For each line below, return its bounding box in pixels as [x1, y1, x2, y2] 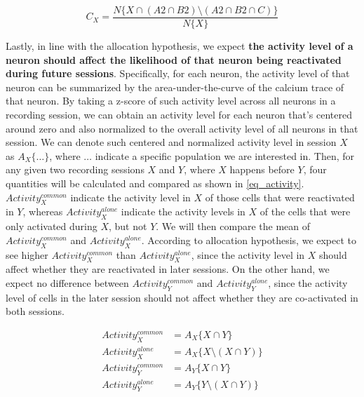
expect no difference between [6, 275, 129, 290]
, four [303, 162, 327, 177]
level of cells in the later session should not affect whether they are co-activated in [6, 290, 358, 304]
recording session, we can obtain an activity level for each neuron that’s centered [6, 107, 352, 122]
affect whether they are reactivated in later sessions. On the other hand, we [6, 262, 330, 276]
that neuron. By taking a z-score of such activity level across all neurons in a [6, 93, 336, 108]
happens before [229, 162, 295, 177]
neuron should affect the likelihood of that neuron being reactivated [6, 52, 342, 67]
